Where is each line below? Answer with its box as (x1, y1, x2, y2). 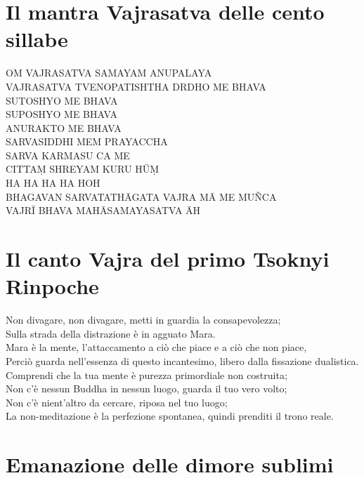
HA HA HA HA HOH (6, 175, 100, 190)
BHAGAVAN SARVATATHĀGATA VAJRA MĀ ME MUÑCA (6, 189, 277, 204)
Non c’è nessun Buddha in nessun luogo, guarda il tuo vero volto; (6, 381, 287, 396)
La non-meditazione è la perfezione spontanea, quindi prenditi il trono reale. (6, 409, 334, 423)
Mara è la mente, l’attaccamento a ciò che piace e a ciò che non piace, (6, 340, 307, 354)
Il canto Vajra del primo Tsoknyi (6, 244, 330, 273)
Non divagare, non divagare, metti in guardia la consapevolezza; (6, 312, 281, 327)
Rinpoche (6, 272, 99, 300)
